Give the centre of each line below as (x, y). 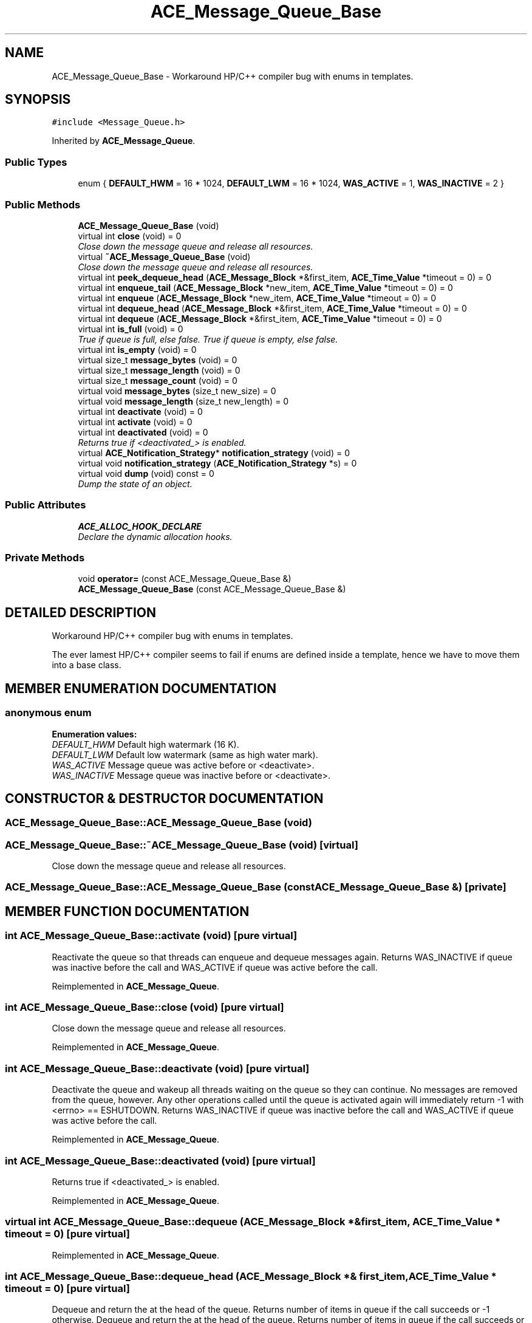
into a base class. (87, 665)
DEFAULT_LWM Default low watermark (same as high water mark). (185, 754)
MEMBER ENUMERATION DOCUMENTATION (141, 688)
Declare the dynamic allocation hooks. (155, 536)
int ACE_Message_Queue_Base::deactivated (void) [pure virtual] (160, 1161)
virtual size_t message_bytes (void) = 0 (158, 360)
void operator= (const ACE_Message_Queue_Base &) (185, 579)
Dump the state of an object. (135, 484)
